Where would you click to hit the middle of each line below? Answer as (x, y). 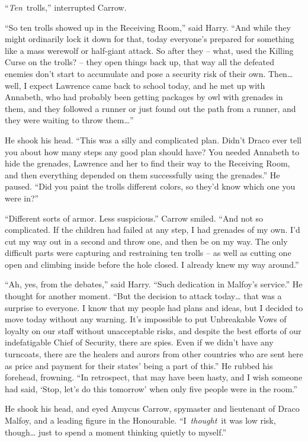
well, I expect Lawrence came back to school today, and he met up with (135, 85)
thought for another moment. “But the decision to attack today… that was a (143, 296)
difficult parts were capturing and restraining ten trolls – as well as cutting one (148, 253)
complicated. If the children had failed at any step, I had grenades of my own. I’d (153, 230)
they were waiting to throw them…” (69, 120)
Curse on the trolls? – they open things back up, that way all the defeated (139, 62)
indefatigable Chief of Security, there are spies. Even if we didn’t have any (139, 342)
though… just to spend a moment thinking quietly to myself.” (116, 432)
